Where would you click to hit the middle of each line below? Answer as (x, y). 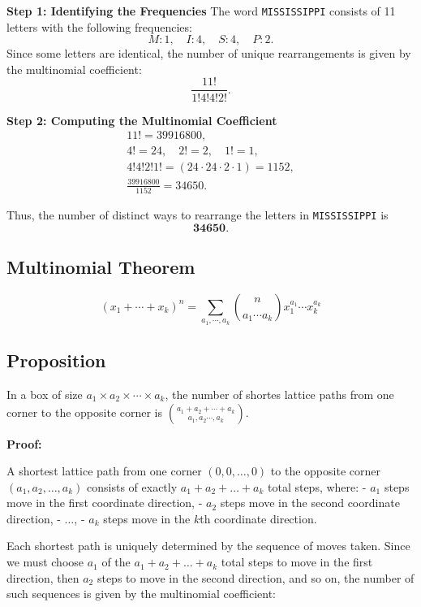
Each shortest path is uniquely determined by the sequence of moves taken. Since (208, 546)
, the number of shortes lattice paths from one (279, 394)
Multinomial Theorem (101, 267)
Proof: (24, 443)
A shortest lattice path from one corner (104, 471)
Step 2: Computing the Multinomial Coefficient (142, 120)
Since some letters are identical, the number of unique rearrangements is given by (209, 53)
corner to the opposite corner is (85, 412)
